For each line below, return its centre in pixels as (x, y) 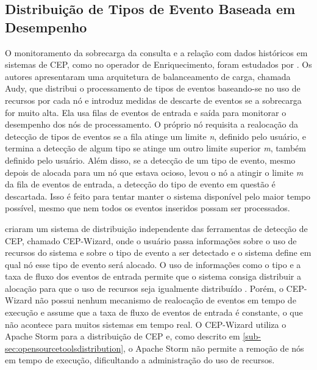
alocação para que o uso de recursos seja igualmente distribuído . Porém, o (144, 288)
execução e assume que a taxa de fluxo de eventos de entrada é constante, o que (154, 312)
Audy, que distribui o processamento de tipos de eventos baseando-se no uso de (153, 88)
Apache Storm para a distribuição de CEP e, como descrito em (123, 336)
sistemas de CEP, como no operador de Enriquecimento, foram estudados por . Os (158, 64)
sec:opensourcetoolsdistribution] (64, 348)
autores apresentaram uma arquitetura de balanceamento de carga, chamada (148, 76)
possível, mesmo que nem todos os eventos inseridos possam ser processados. (148, 208)
